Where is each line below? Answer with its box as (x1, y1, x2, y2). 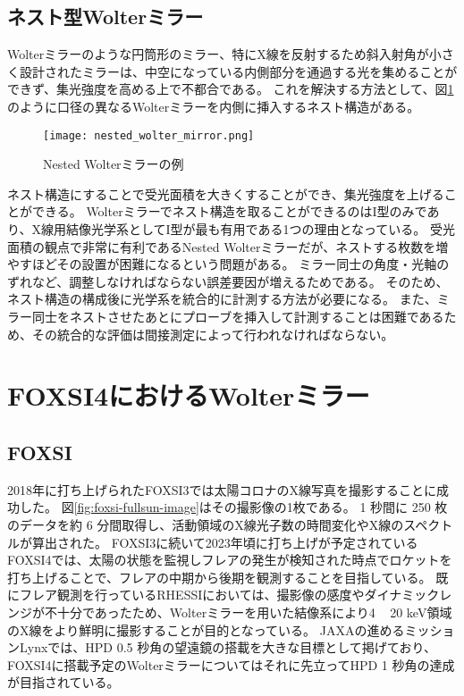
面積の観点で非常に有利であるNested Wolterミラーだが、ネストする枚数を (7, 237, 436, 256)
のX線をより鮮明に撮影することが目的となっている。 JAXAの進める (7, 620, 405, 639)
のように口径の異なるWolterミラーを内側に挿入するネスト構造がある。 (7, 96, 420, 115)
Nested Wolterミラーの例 (43, 155, 184, 173)
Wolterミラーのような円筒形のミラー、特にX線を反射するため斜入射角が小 (7, 45, 442, 63)
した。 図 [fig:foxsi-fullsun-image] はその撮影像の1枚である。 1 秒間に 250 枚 (19, 498, 448, 516)
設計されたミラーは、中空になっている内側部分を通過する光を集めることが (19, 62, 458, 80)
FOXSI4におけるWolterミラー (7, 377, 370, 414)
